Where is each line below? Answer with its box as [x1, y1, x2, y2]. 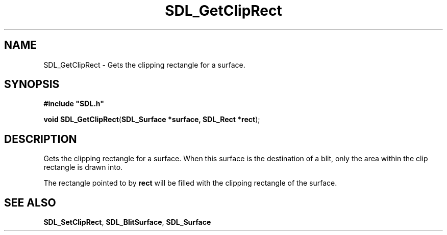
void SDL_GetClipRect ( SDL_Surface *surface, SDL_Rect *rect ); [43, 115, 260, 124]
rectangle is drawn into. [43, 163, 123, 172]
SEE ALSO [4, 196, 56, 209]
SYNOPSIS [4, 78, 60, 91]
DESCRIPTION [4, 132, 77, 145]
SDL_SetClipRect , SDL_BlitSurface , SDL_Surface [43, 218, 211, 227]
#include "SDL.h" [43, 99, 104, 108]
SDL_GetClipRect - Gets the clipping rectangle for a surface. [43, 60, 245, 69]
